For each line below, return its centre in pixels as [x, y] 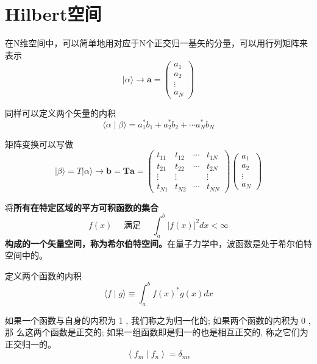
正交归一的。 [30, 344]
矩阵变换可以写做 [39, 144]
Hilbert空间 [53, 14]
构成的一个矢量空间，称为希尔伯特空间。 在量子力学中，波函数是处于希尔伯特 [158, 243]
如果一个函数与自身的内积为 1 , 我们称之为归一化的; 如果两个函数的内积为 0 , [158, 320]
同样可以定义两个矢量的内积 [60, 112]
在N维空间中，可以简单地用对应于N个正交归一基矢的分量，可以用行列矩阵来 [156, 43]
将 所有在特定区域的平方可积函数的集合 [82, 207]
